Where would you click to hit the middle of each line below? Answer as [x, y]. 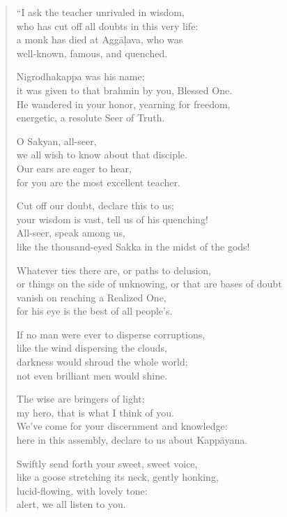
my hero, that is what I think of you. [95, 412]
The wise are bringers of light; [80, 399]
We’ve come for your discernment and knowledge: [122, 426]
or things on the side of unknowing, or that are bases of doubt [149, 284]
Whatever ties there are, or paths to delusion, [114, 270]
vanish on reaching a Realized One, [91, 297]
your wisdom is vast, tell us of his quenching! [112, 219]
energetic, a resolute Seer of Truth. [91, 118]
